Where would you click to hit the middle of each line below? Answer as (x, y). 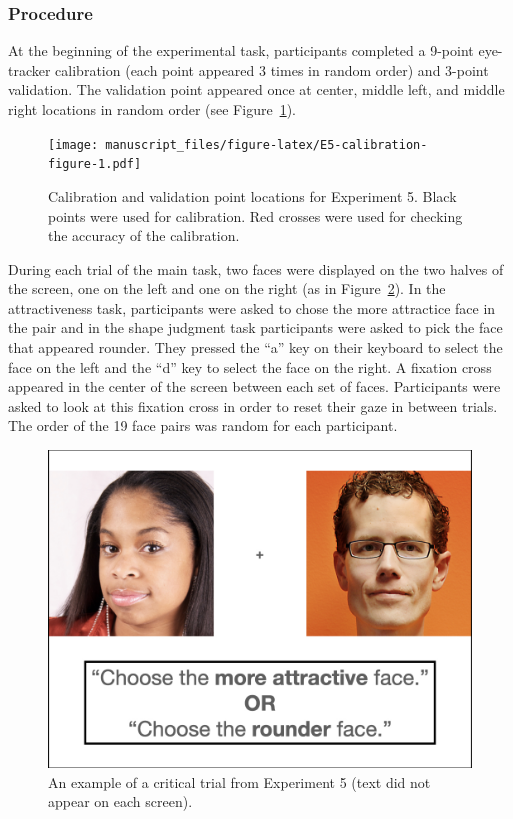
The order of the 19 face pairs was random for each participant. (203, 425)
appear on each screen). (120, 801)
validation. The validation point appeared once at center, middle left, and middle (256, 89)
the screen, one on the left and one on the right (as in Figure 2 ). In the (227, 288)
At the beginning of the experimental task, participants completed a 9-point (241, 50)
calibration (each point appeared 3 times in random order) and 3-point (272, 69)
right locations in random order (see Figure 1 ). (152, 109)
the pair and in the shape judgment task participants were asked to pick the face (255, 327)
